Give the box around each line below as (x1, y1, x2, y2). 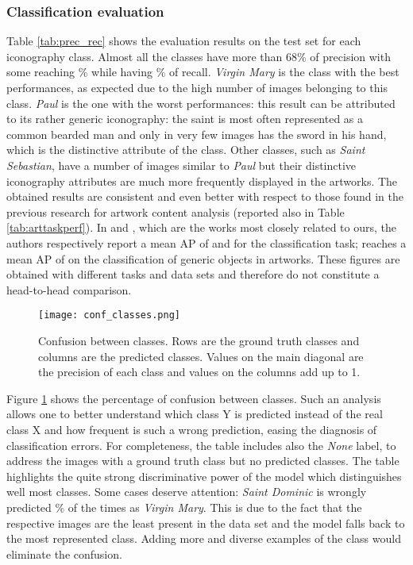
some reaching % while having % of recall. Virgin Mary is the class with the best (6, 63, 399, 80)
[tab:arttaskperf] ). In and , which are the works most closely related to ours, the (6, 219, 397, 236)
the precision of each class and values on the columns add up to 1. (38, 363, 361, 380)
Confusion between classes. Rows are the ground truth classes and (38, 332, 360, 348)
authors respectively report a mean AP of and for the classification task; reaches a (6, 234, 407, 251)
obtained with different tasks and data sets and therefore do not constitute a (6, 266, 380, 282)
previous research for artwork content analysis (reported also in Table (6, 203, 345, 220)
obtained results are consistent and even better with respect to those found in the (6, 188, 403, 205)
